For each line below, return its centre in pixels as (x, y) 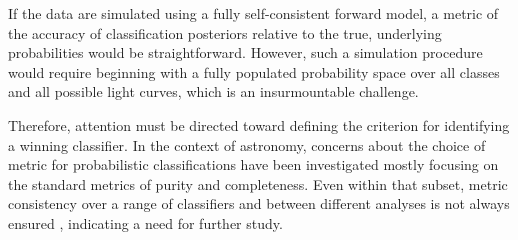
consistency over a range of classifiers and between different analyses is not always (259, 203)
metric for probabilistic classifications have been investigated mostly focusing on (253, 164)
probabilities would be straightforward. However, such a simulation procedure (245, 52)
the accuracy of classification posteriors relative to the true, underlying (225, 32)
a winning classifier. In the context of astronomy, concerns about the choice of (247, 144)
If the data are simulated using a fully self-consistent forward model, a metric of (253, 13)
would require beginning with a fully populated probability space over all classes (254, 71)
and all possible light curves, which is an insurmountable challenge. (213, 91)
